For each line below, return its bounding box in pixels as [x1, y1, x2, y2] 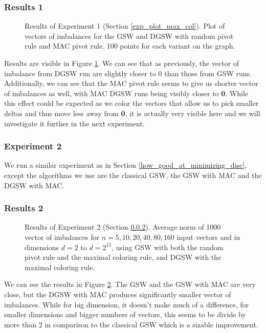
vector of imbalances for [25, 231, 99, 242]
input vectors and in [176, 231, 240, 242]
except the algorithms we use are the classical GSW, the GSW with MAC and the [4, 169, 262, 180]
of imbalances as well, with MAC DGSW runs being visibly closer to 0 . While [4, 87, 249, 98]
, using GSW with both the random [111, 241, 224, 252]
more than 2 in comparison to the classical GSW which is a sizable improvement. [4, 319, 258, 329]
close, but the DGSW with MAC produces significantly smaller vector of [4, 288, 231, 299]
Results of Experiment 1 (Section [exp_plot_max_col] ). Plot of [25, 20, 225, 31]
